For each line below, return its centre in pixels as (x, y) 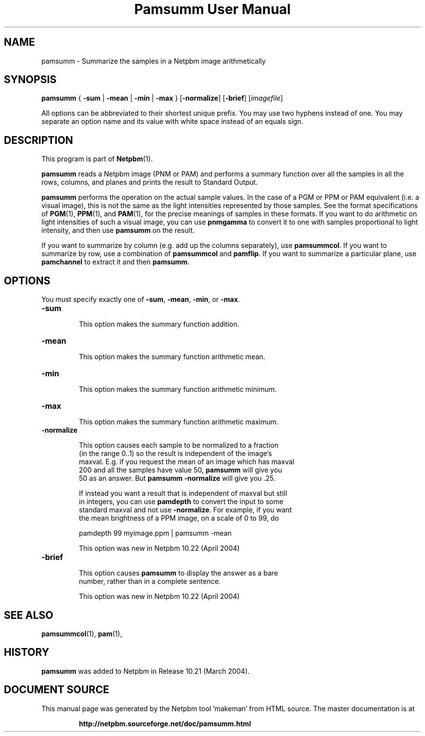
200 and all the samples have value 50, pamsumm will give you (180, 470)
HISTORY (27, 652)
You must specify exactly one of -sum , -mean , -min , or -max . (141, 299)
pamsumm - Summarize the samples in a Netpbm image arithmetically (154, 61)
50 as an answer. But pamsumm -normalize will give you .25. (177, 478)
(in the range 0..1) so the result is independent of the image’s (175, 454)
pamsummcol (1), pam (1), (82, 633)
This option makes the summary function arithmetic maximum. (179, 422)
